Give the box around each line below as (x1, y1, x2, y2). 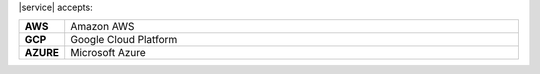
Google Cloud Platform (70, 33, 178, 47)
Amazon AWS (70, 20, 135, 34)
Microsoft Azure (70, 46, 147, 60)
